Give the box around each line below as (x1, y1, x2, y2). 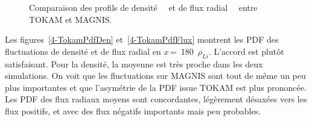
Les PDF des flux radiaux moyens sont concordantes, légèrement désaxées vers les (5, 93, 307, 105)
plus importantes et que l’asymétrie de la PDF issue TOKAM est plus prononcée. (5, 81, 307, 93)
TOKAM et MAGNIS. (29, 13, 112, 25)
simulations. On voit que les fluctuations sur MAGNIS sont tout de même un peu (5, 69, 306, 82)
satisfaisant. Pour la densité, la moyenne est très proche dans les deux (5, 57, 263, 70)
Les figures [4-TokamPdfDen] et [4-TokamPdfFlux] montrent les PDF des (5, 33, 279, 46)
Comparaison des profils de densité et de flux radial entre (29, 1, 258, 13)
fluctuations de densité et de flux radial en (5, 45, 161, 57)
